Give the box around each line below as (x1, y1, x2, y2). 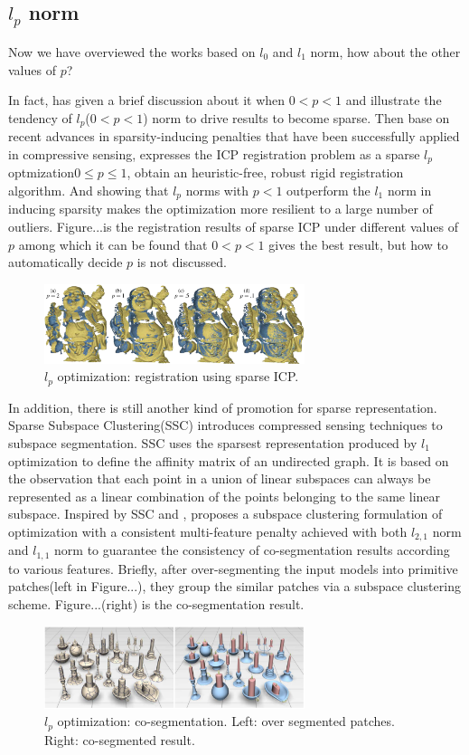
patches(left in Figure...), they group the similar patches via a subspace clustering (8, 577, 461, 596)
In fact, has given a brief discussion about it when (8, 91, 286, 110)
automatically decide (8, 253, 123, 272)
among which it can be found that (18, 234, 208, 253)
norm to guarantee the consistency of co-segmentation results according (54, 540, 450, 559)
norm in (387, 180, 432, 199)
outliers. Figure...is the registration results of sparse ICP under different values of (8, 216, 458, 235)
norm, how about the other (310, 42, 461, 61)
